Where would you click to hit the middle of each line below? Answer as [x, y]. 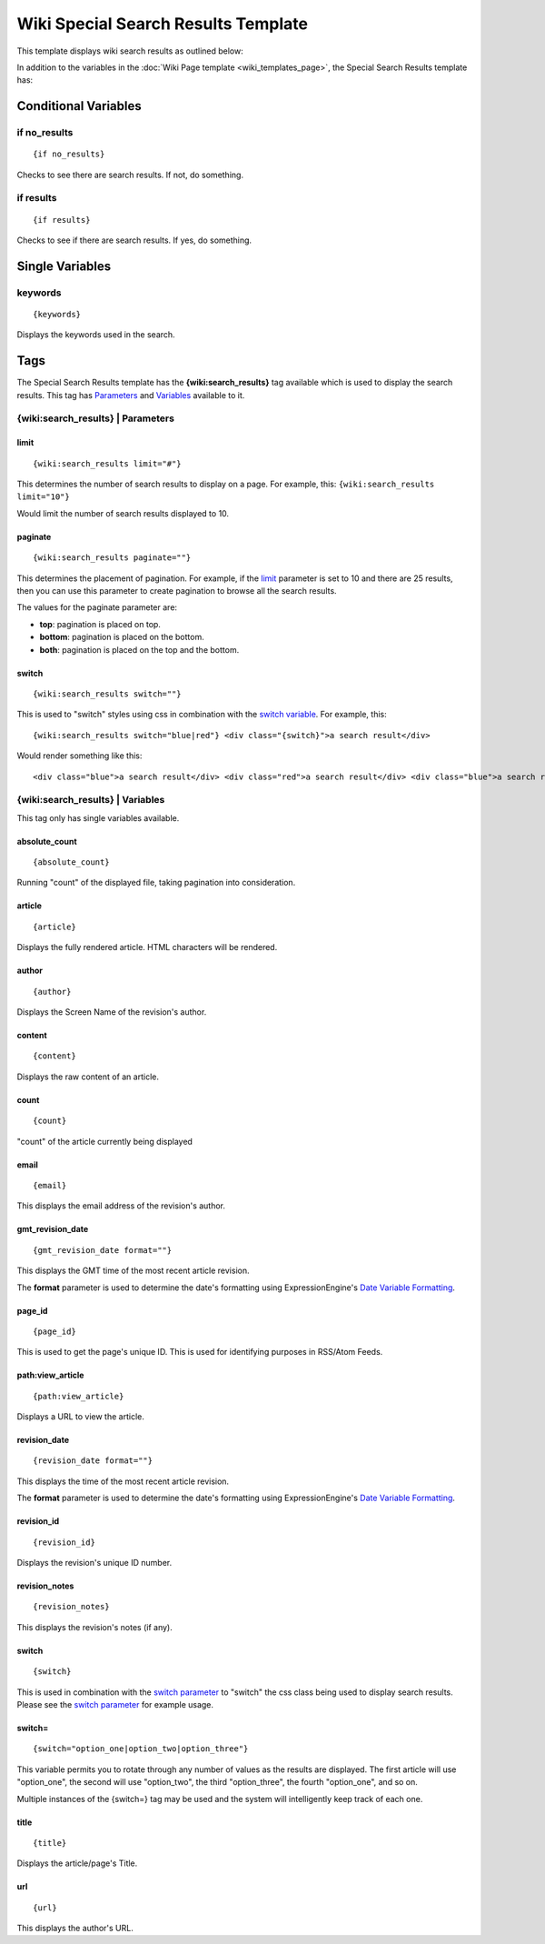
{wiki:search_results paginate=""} [112, 558]
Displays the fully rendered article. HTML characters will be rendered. [147, 947]
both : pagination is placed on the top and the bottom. [139, 649]
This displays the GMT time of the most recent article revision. [133, 1271]
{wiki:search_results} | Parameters [95, 418]
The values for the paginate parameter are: [97, 607]
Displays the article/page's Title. [77, 1863]
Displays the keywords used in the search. [96, 335]
